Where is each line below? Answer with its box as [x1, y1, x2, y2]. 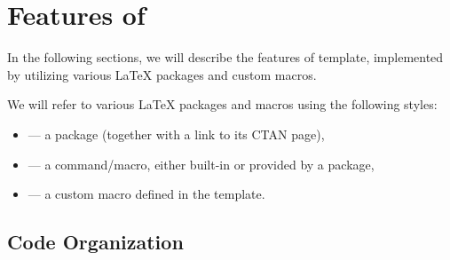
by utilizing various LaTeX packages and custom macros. [7, 65, 317, 83]
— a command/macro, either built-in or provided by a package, [28, 154, 375, 173]
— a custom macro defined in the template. [28, 185, 265, 203]
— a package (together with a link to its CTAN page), [28, 124, 325, 143]
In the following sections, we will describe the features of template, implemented [7, 48, 444, 67]
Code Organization [7, 228, 184, 256]
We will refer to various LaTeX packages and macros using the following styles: [7, 95, 438, 114]
